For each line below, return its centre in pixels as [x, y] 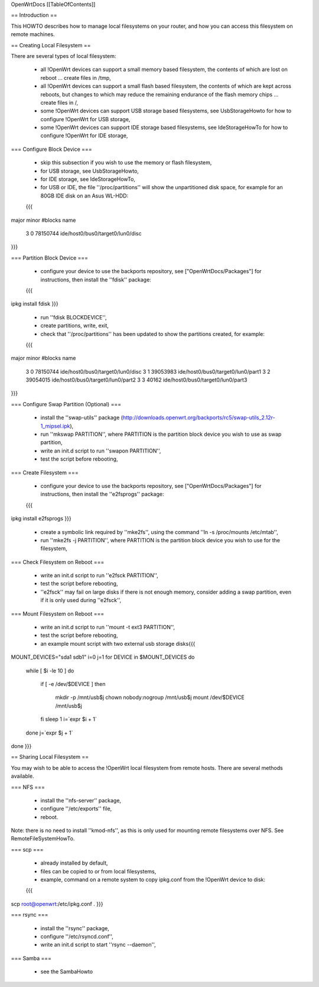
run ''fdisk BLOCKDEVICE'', [74, 317]
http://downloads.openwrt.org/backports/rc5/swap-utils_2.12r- [199, 418]
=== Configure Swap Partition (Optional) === [66, 404]
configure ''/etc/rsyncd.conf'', [77, 936]
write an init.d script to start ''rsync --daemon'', [98, 945]
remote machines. [33, 34]
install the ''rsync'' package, [75, 928]
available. [23, 776]
